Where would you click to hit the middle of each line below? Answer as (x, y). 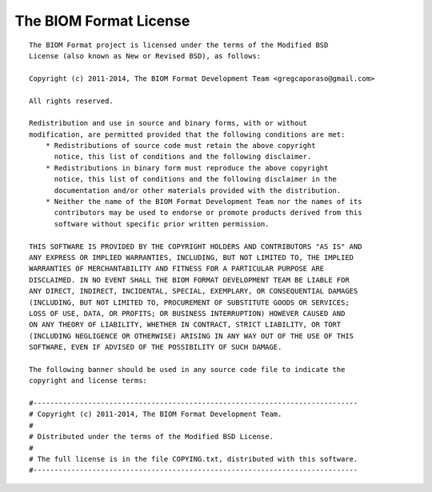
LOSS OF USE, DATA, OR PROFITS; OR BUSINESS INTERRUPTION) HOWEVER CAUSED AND (187, 313)
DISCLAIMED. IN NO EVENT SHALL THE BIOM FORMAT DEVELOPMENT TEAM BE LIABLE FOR (189, 280)
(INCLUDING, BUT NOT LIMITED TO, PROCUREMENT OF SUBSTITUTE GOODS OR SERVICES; (189, 302)
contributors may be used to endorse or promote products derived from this (208, 213)
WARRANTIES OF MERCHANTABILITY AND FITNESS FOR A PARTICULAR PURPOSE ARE (177, 269)
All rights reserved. (71, 101)
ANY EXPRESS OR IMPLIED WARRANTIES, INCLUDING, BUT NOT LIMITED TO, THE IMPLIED (192, 257)
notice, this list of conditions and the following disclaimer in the (196, 179)
